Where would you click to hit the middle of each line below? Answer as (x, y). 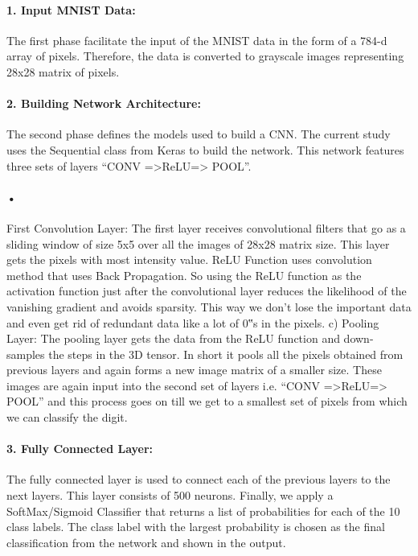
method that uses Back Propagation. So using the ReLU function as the (184, 275)
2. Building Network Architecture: (104, 103)
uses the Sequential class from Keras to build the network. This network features (205, 149)
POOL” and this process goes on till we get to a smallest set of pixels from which (207, 401)
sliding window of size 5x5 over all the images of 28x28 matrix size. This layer (198, 243)
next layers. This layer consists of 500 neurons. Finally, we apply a (170, 495)
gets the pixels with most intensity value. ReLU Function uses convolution (189, 259)
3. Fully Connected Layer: (80, 449)
